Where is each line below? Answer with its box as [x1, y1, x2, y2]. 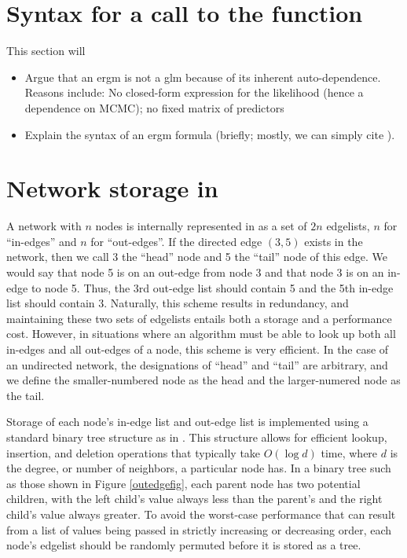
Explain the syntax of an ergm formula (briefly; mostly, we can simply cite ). [24, 126, 395, 142]
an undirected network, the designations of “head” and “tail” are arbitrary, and [6, 356, 388, 373]
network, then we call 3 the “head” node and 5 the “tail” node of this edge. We [6, 248, 388, 265]
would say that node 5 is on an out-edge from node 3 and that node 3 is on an [6, 264, 384, 280]
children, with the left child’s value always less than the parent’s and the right [6, 490, 383, 507]
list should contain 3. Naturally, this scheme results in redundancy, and [6, 295, 349, 311]
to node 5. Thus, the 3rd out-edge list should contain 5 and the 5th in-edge [31, 279, 394, 296]
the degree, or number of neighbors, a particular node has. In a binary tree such [6, 460, 391, 476]
